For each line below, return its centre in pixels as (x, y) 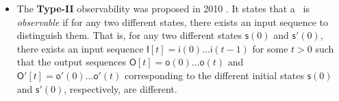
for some (270, 48)
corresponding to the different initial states (214, 75)
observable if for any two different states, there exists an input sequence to (172, 21)
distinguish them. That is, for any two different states (129, 35)
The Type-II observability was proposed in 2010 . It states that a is (163, 8)
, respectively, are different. (121, 88)
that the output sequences (72, 62)
